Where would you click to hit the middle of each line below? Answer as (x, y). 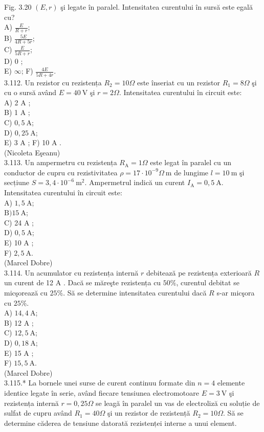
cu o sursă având (30, 92)
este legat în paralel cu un (191, 162)
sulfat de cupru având (38, 413)
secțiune (17, 182)
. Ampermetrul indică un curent (135, 182)
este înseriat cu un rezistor (179, 82)
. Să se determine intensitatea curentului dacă (135, 293)
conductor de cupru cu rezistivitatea (61, 172)
